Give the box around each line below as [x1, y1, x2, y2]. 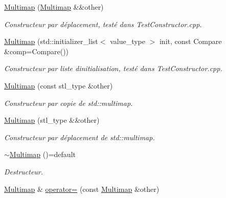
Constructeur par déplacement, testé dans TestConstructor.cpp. [4, 18, 202, 29]
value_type [110, 36, 145, 47]
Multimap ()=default [9, 149, 76, 160]
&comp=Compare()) [4, 46, 69, 56]
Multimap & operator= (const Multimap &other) [4, 183, 160, 194]
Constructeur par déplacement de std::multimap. [4, 131, 155, 142]
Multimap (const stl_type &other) [4, 80, 113, 91]
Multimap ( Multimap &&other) [4, 2, 104, 12]
